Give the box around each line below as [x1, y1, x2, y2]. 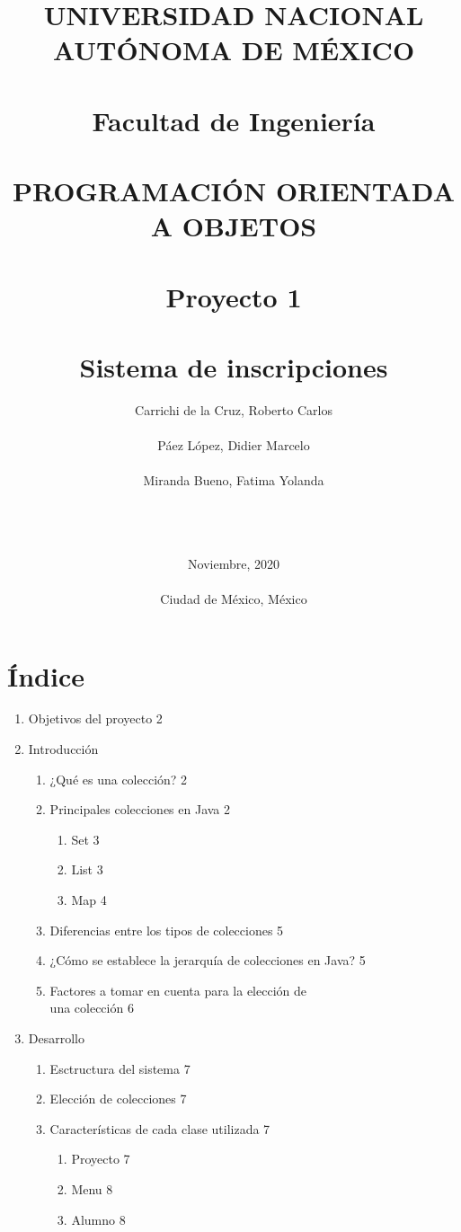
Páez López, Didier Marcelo [157, 436, 310, 455]
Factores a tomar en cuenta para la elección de [49, 980, 306, 999]
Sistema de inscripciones [79, 349, 388, 386]
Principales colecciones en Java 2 [49, 800, 231, 819]
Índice [7, 657, 84, 694]
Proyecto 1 [165, 278, 302, 315]
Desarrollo [28, 1029, 84, 1047]
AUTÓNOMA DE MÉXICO [52, 31, 415, 68]
